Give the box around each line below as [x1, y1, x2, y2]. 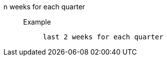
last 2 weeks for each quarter [43, 33, 164, 41]
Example [23, 18, 51, 26]
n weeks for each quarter [3, 2, 85, 11]
